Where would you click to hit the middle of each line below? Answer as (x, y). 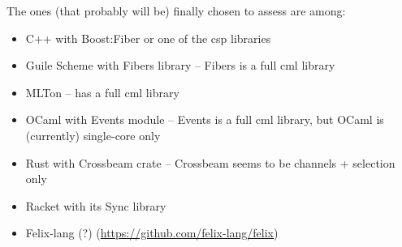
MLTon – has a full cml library (102, 92)
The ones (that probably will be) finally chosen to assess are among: (176, 11)
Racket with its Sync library (96, 205)
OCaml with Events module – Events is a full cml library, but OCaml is (205, 119)
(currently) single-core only (93, 135)
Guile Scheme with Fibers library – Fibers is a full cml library (180, 65)
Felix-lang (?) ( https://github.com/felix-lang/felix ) (152, 233)
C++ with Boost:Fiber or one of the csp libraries (148, 38)
